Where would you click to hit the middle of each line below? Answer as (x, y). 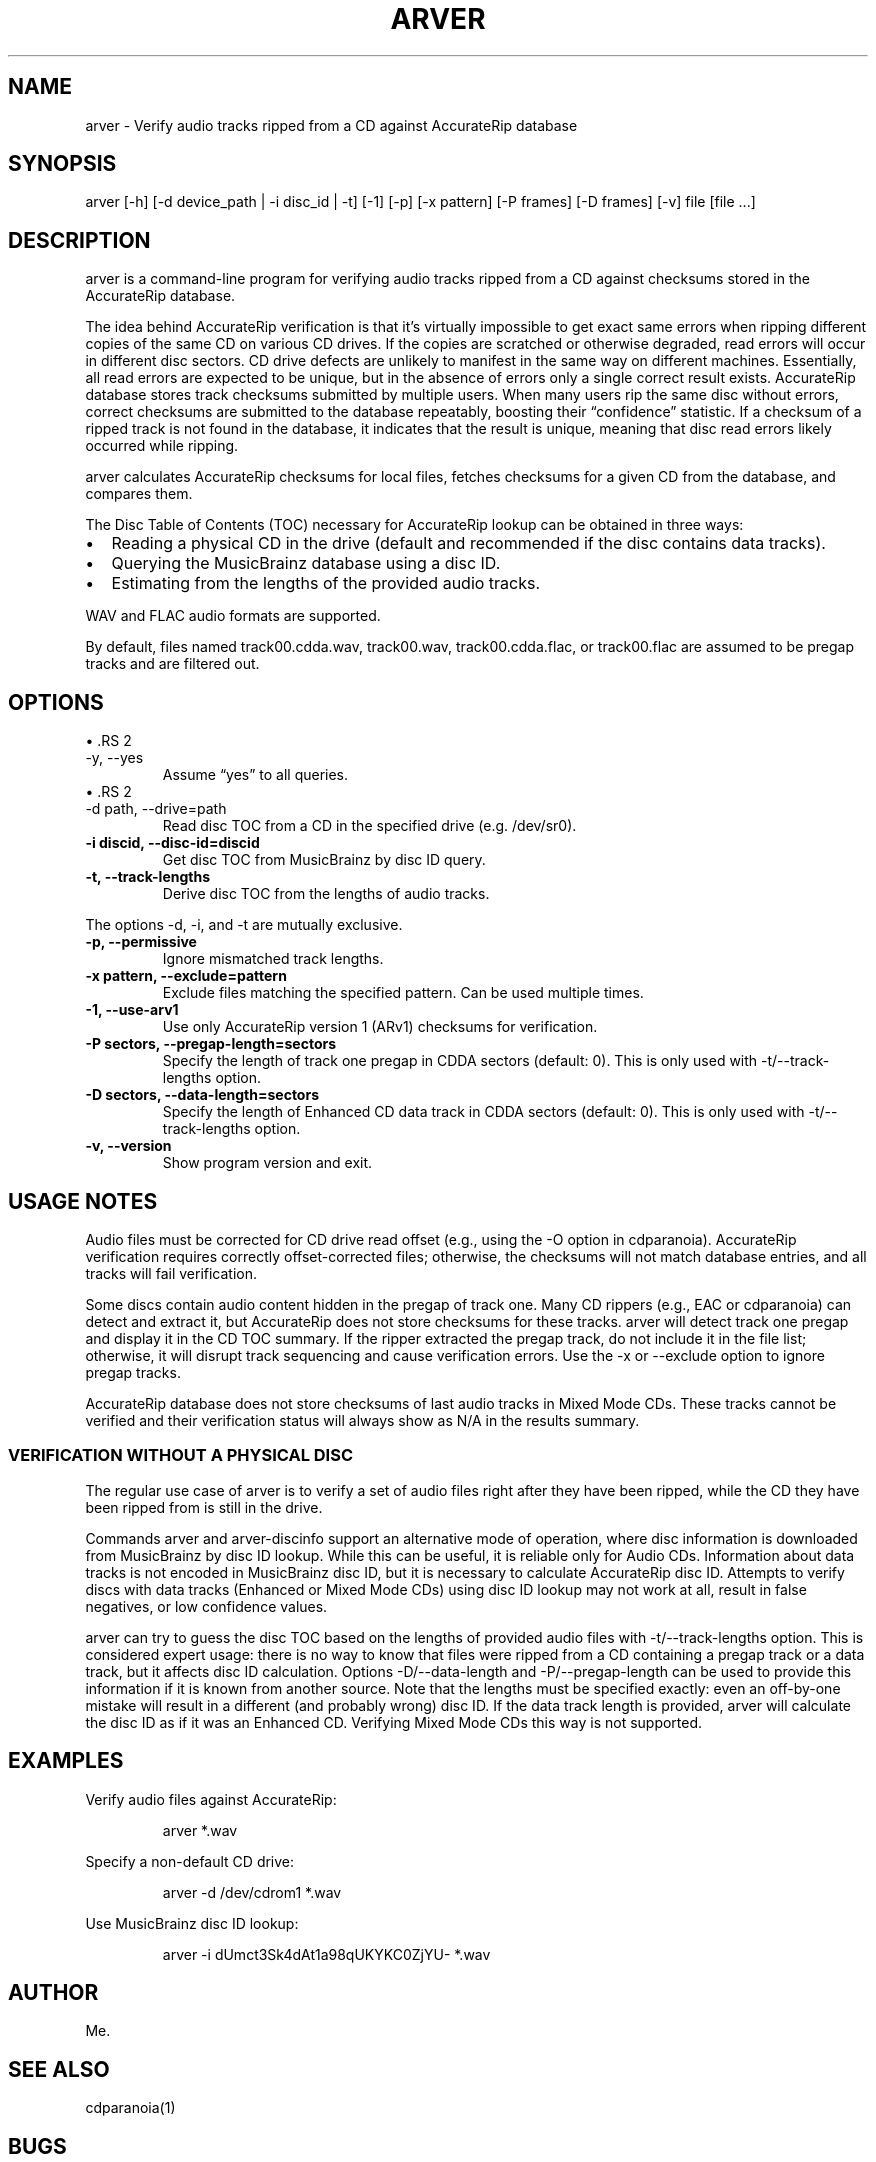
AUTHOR (53, 1992)
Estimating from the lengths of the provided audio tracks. (326, 583)
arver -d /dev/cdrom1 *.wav (252, 1892)
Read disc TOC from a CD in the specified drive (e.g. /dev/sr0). (369, 826)
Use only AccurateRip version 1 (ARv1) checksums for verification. (380, 1027)
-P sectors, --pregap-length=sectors (211, 1044)
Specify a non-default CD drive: (190, 1861)
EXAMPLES (66, 1761)
